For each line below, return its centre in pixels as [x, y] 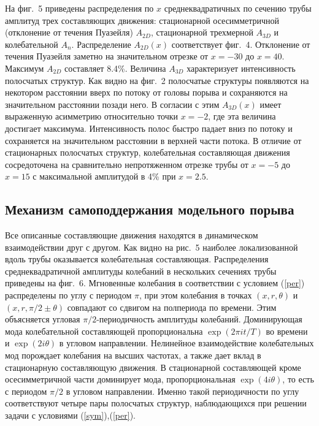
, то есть [298, 379]
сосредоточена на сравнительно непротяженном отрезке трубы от [127, 164]
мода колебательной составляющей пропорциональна [104, 331]
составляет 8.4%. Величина [115, 68]
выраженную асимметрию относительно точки [92, 116]
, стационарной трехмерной [202, 32]
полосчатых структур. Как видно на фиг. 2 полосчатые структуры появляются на [157, 80]
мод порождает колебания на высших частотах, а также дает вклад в [133, 355]
